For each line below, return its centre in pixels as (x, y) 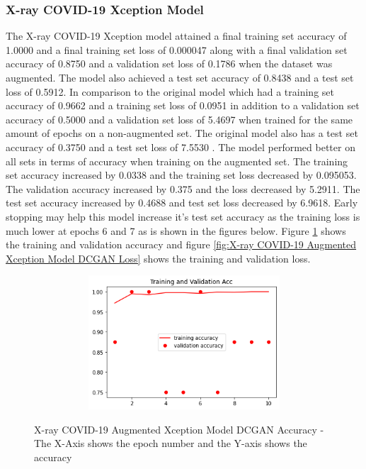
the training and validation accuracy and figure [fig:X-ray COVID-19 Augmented (181, 244)
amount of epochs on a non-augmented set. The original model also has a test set (182, 133)
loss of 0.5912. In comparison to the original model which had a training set (170, 91)
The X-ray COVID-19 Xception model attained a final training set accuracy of (176, 36)
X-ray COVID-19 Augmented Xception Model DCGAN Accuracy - (179, 429)
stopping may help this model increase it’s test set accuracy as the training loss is (183, 216)
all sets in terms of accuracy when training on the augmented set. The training (177, 161)
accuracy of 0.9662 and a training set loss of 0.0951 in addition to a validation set (183, 105)
